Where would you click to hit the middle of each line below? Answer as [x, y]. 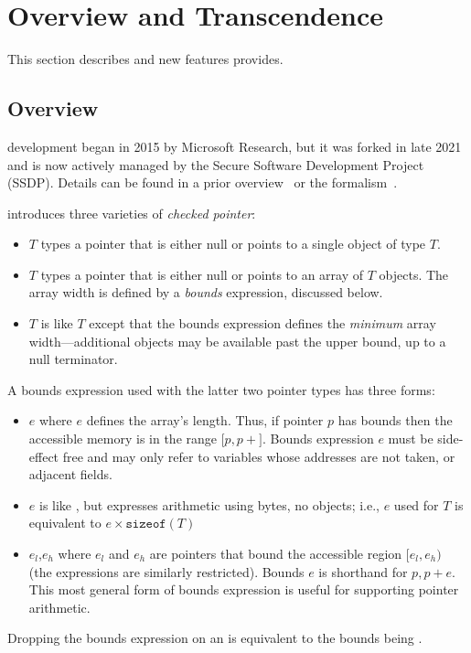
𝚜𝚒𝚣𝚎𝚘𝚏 [146, 525]
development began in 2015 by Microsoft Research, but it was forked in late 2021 [235, 146]
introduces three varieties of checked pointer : [132, 213]
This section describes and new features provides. [145, 59]
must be [411, 439]
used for [416, 504]
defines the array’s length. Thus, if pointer [205, 420]
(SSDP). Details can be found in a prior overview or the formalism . [203, 182]
